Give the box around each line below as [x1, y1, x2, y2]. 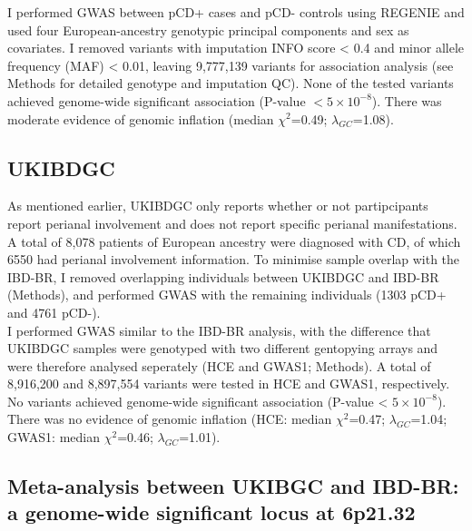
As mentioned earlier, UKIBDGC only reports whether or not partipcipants [7, 196, 428, 215]
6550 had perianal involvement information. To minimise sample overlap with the [7, 250, 460, 269]
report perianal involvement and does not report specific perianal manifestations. [7, 213, 457, 232]
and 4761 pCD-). [7, 302, 101, 321]
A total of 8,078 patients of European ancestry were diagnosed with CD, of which [7, 231, 461, 251]
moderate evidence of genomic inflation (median [7, 109, 274, 128]
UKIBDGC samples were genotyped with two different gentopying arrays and [7, 339, 438, 358]
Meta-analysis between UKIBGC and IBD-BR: [7, 472, 459, 500]
